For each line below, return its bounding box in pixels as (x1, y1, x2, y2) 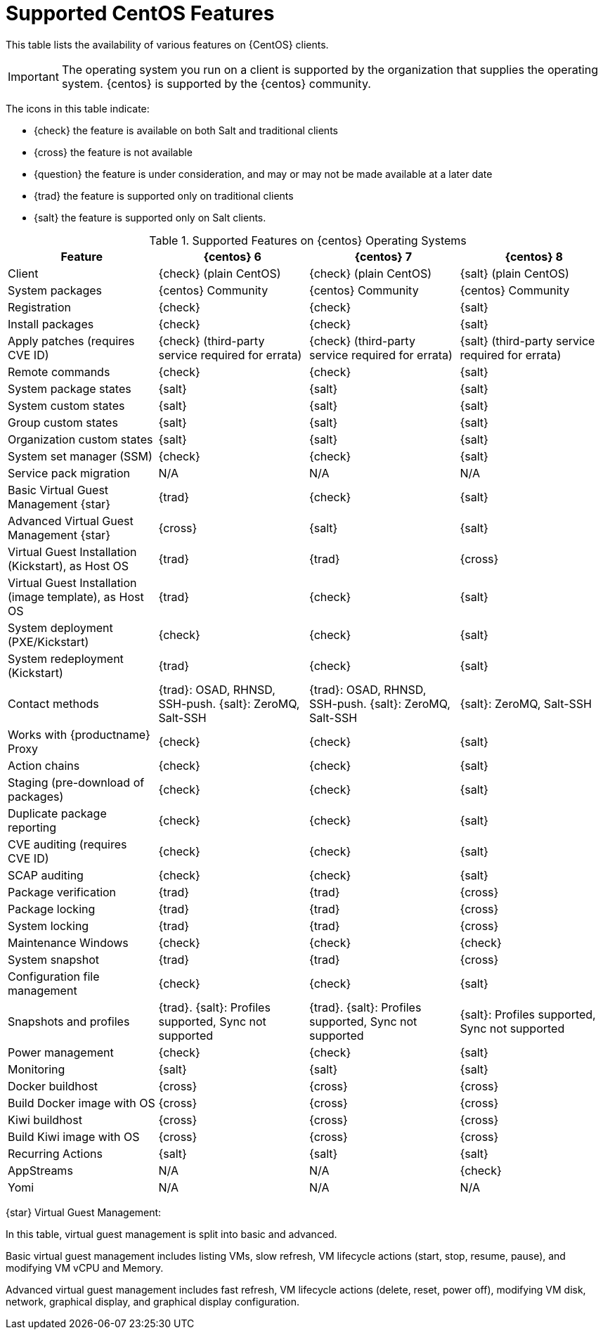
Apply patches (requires (8, 333, 135, 348)
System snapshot (8, 952, 100, 967)
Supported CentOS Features (6, 1, 275, 25)
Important (8, 69, 59, 84)
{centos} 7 (354, 249, 412, 264)
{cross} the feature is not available (34, 146, 193, 158)
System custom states (8, 398, 125, 413)
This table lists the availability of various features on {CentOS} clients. (6, 38, 329, 51)
